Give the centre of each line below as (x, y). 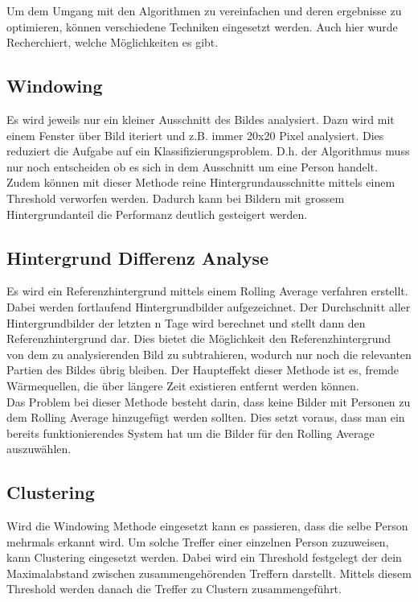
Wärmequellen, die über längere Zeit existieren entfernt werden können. (183, 385)
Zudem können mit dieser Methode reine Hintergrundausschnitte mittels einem (201, 182)
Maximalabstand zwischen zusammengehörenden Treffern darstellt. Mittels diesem (209, 573)
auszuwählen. (39, 449)
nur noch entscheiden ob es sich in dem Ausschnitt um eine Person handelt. (192, 166)
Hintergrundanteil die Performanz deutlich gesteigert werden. (157, 214)
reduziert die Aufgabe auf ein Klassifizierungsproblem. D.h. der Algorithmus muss (208, 151)
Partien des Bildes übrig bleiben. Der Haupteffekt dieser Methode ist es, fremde (203, 370)
